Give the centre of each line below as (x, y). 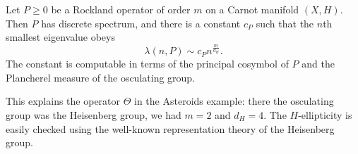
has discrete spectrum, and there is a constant (141, 23)
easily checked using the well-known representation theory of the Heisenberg (170, 128)
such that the (285, 23)
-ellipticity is (325, 115)
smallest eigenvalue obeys (60, 37)
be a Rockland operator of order (121, 9)
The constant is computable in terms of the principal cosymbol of (147, 64)
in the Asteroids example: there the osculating (234, 101)
